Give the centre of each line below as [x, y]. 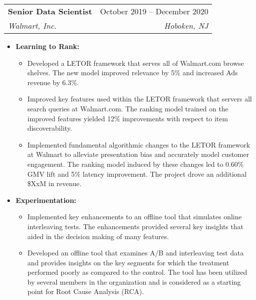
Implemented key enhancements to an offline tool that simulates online [135, 217]
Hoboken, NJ [186, 25]
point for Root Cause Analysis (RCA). [86, 291]
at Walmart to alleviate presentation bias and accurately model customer [138, 154]
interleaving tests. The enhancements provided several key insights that [135, 226]
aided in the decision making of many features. [98, 236]
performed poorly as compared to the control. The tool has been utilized [137, 272]
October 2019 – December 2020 [154, 11]
